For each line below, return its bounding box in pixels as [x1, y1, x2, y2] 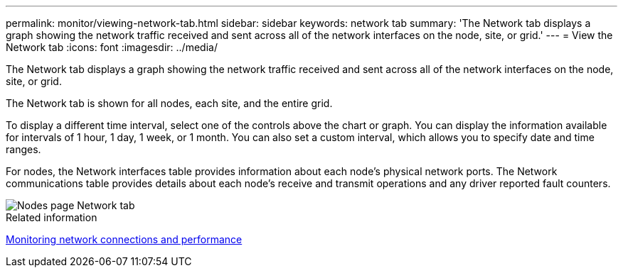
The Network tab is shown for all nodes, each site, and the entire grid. [6, 97, 333, 109]
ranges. [6, 143, 41, 155]
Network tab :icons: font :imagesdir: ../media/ [6, 41, 218, 53]
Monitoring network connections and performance [6, 233, 243, 245]
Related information [6, 211, 97, 223]
